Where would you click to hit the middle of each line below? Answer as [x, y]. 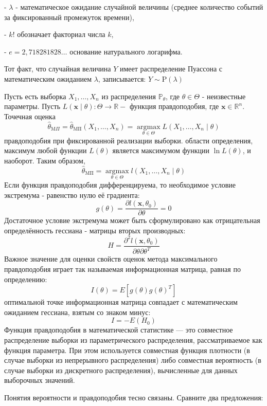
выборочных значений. [40, 380]
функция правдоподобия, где [174, 106]
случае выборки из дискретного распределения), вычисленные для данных [121, 370]
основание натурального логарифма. [126, 51]
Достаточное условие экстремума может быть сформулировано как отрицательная [132, 220]
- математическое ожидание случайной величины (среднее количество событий [139, 7]
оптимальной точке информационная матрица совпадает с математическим [121, 302]
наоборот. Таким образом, [45, 160]
